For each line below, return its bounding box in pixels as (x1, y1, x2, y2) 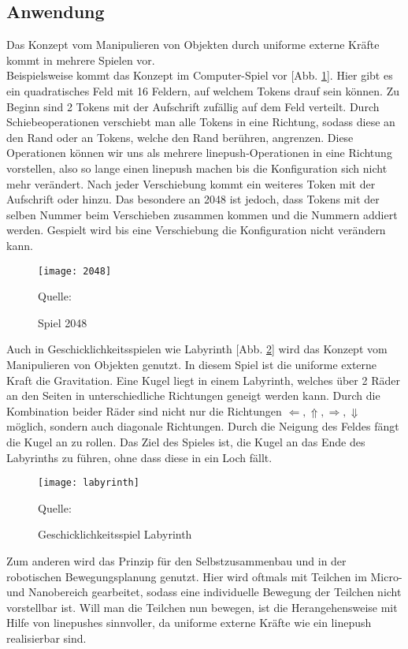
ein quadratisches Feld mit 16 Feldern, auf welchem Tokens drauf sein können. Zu (6, 82, 399, 99)
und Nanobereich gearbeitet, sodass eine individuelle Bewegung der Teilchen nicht (6, 584, 402, 600)
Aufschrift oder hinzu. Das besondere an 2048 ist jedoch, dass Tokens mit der (6, 191, 380, 207)
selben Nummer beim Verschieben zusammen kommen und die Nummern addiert (6, 206, 398, 222)
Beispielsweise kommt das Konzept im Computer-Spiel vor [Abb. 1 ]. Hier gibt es (6, 67, 393, 84)
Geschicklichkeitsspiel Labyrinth (38, 526, 192, 543)
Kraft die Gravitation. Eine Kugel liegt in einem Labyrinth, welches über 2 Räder (6, 371, 400, 388)
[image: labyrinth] (38, 477, 139, 489)
